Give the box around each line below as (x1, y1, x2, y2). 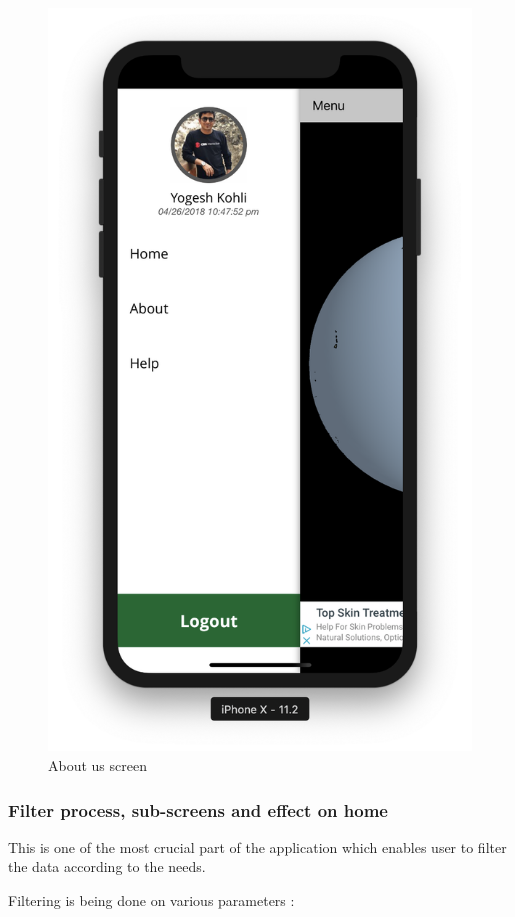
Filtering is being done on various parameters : (8, 890, 295, 911)
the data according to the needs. (8, 856, 206, 877)
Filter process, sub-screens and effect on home (8, 797, 388, 822)
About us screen (48, 755, 147, 776)
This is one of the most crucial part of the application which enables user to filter (8, 836, 507, 857)
